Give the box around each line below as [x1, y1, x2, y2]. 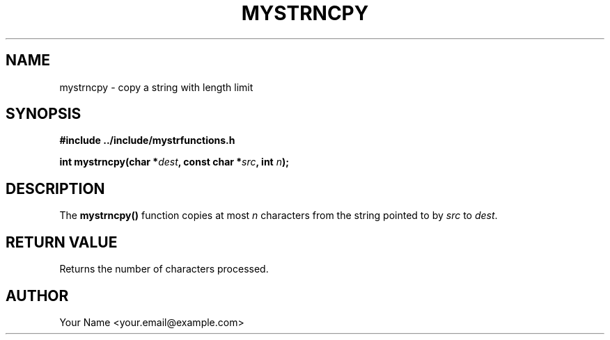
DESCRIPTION [6, 179, 105, 197]
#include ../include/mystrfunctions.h [59, 134, 235, 147]
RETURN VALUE [6, 233, 118, 251]
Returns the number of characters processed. [59, 263, 269, 275]
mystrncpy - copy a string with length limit [59, 81, 253, 93]
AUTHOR [6, 286, 69, 305]
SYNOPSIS [6, 105, 81, 123]
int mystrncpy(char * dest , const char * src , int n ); [59, 156, 290, 168]
